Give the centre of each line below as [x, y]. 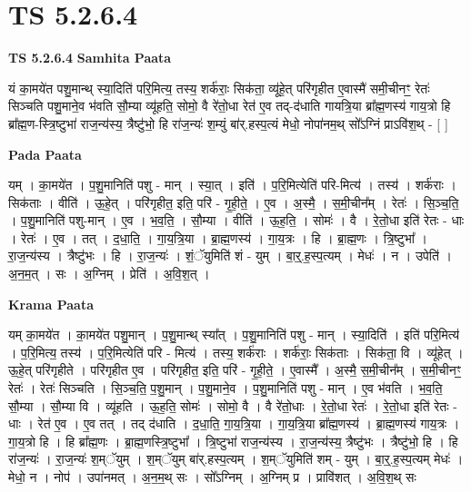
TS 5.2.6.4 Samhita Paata [90, 58]
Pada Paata [45, 154]
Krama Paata [51, 304]
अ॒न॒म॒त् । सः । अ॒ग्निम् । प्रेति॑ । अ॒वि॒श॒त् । [109, 274]
